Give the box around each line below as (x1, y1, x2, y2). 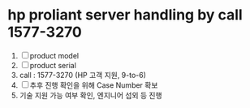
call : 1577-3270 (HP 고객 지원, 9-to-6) (19, 70, 147, 80)
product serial (29, 60, 76, 70)
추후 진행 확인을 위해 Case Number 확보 (29, 80, 158, 90)
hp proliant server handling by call (7, 6, 243, 24)
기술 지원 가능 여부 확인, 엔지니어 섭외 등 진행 (19, 90, 163, 100)
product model (29, 50, 79, 60)
